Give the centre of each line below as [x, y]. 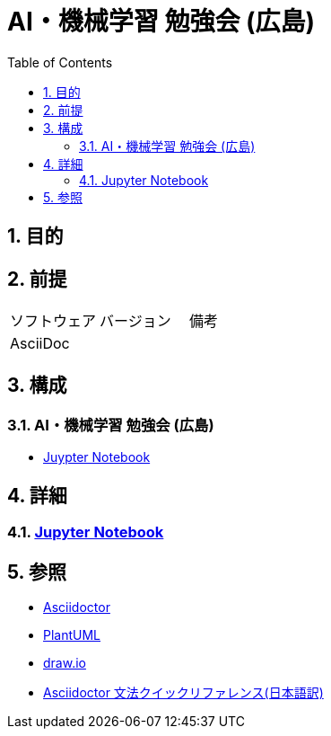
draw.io [65, 662]
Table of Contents [60, 62]
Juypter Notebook [97, 457]
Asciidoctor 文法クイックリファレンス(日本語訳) [183, 692]
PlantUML [72, 634]
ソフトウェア [53, 321]
